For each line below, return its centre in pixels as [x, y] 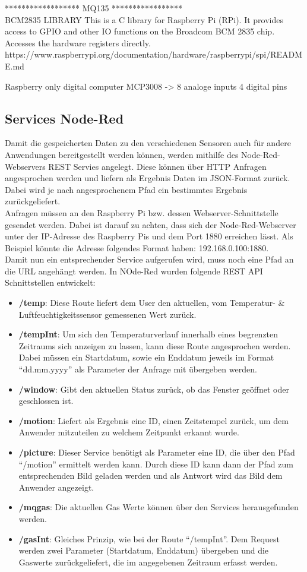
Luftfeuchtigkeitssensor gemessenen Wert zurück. [107, 314]
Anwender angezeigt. [56, 487]
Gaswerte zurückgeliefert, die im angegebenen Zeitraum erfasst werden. [148, 562]
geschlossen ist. [46, 401]
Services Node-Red [64, 118]
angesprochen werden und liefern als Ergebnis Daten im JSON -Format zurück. [148, 178]
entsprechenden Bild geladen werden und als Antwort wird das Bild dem [151, 475]
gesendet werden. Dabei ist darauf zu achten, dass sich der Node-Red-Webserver [151, 224]
